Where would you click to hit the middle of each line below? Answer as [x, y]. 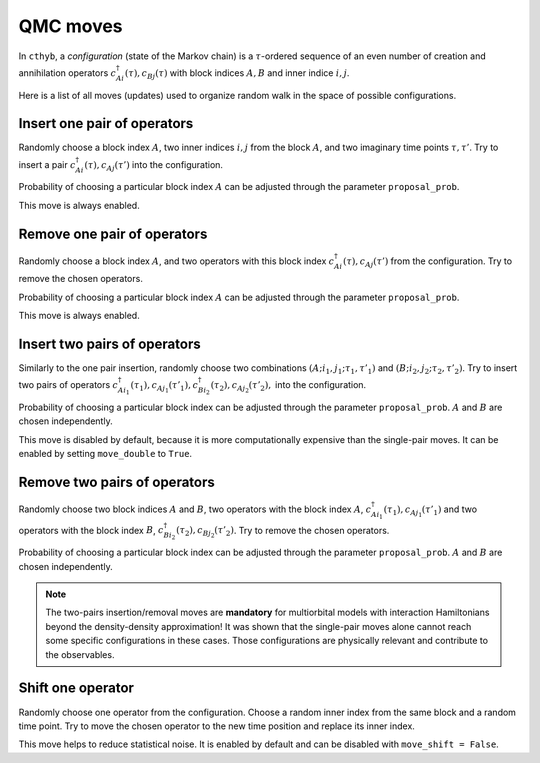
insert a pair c [47, 164]
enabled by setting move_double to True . [105, 454]
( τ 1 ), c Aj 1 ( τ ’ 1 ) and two [430, 511]
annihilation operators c [67, 72]
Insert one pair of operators [106, 123]
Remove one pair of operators [113, 233]
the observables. [80, 654]
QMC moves [71, 26]
